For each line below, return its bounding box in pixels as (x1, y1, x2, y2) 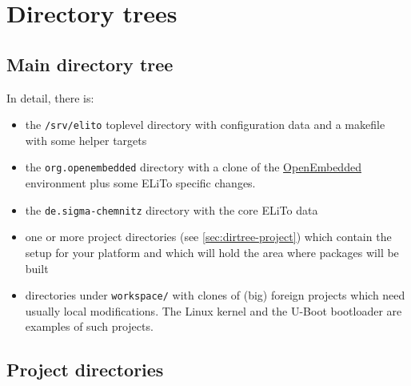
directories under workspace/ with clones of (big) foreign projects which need (25, 287, 405, 304)
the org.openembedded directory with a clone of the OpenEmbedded (25, 159, 361, 175)
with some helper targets (25, 131, 147, 148)
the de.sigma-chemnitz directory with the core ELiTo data (25, 201, 318, 218)
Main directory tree (6, 51, 174, 76)
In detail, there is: (6, 89, 94, 106)
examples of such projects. (25, 318, 154, 335)
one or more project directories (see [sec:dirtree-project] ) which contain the (25, 228, 392, 245)
